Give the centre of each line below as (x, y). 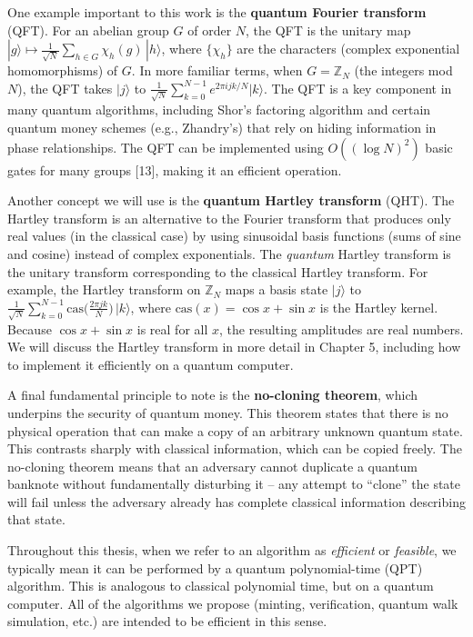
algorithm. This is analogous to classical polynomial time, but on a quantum (221, 586)
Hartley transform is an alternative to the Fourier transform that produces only (229, 218)
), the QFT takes (65, 88)
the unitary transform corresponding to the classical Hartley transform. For (218, 271)
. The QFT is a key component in (358, 88)
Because (30, 328)
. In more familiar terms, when (217, 70)
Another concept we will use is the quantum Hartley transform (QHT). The (231, 200)
